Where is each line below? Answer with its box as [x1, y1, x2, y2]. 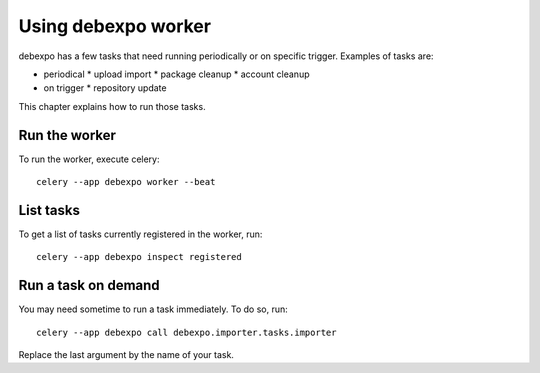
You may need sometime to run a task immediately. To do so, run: [18, 303, 289, 315]
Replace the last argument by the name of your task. [18, 349, 235, 360]
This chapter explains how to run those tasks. [18, 100, 206, 112]
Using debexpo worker [18, 15, 212, 37]
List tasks [18, 201, 80, 219]
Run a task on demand [18, 277, 160, 294]
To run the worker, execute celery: [18, 153, 160, 165]
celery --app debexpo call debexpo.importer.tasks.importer [36, 326, 337, 338]
